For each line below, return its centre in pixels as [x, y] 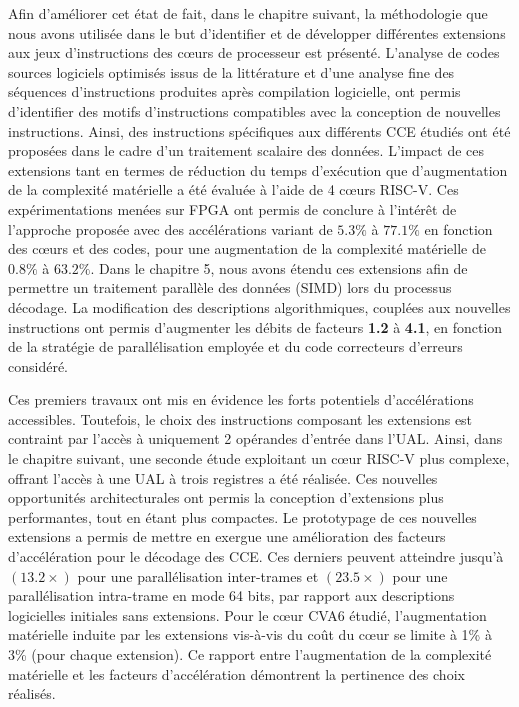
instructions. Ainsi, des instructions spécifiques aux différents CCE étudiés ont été [259, 130]
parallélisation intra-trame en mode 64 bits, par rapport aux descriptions [231, 595]
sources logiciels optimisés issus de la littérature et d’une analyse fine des [231, 71]
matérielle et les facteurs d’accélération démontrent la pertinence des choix [236, 673]
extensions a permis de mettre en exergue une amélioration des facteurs [227, 536]
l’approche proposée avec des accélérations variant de [170, 228]
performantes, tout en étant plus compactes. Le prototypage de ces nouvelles [242, 516]
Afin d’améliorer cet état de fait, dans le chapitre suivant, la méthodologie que [248, 13]
